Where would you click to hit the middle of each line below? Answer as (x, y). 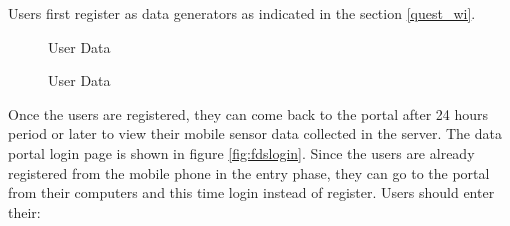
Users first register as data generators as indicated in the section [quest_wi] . (242, 13)
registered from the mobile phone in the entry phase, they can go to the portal (249, 172)
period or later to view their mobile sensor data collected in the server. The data (255, 133)
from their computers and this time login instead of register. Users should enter (251, 192)
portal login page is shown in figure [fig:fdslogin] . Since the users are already (241, 152)
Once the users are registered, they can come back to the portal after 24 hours (248, 113)
